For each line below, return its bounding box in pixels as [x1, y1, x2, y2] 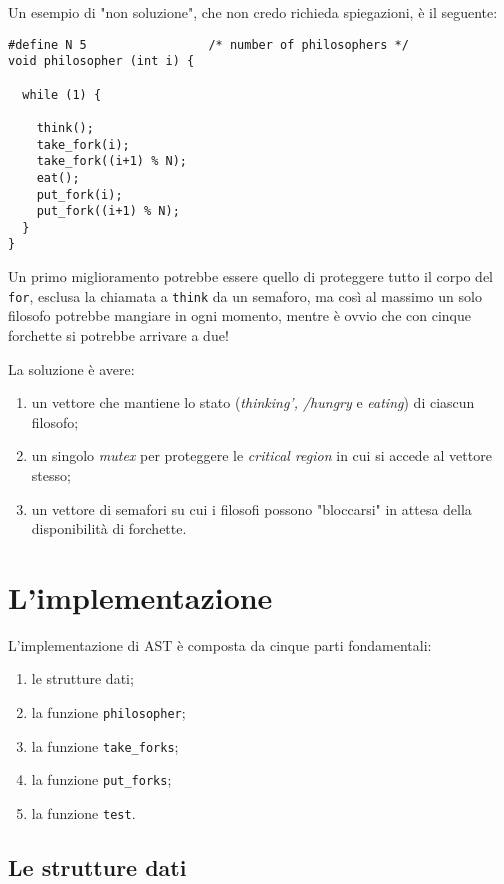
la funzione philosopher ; [31, 702, 186, 723]
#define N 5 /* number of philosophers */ [8, 37, 409, 52]
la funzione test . [31, 803, 136, 823]
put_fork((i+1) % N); [36, 204, 180, 219]
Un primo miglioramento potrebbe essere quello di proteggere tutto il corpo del [8, 266, 493, 287]
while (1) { [22, 87, 102, 102]
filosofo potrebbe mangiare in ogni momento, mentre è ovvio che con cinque [8, 305, 471, 326]
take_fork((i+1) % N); [36, 154, 187, 169]
